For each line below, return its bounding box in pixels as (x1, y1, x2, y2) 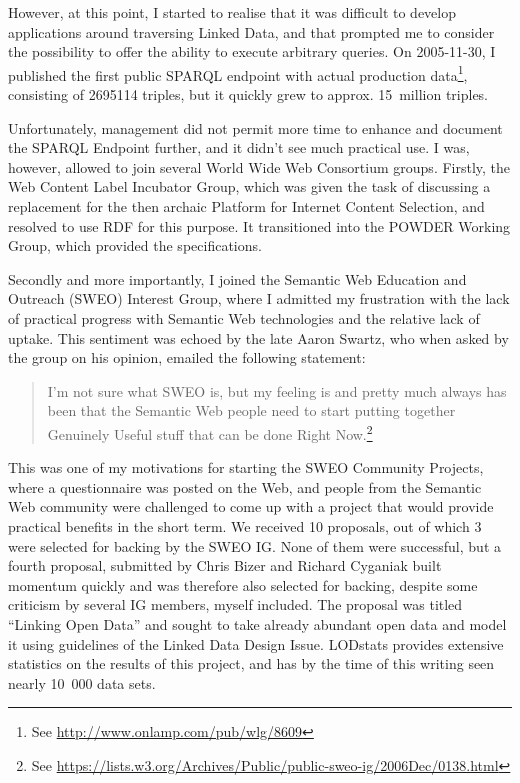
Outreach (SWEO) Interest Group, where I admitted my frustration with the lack (8, 288, 510, 309)
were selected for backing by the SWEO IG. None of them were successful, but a (8, 535, 501, 556)
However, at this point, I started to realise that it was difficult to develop (8, 2, 456, 22)
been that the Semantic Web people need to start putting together (47, 400, 456, 421)
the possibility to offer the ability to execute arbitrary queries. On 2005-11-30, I (8, 41, 496, 62)
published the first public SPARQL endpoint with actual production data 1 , (8, 61, 468, 85)
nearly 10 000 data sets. (8, 672, 156, 693)
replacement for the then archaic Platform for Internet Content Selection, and (8, 196, 485, 216)
